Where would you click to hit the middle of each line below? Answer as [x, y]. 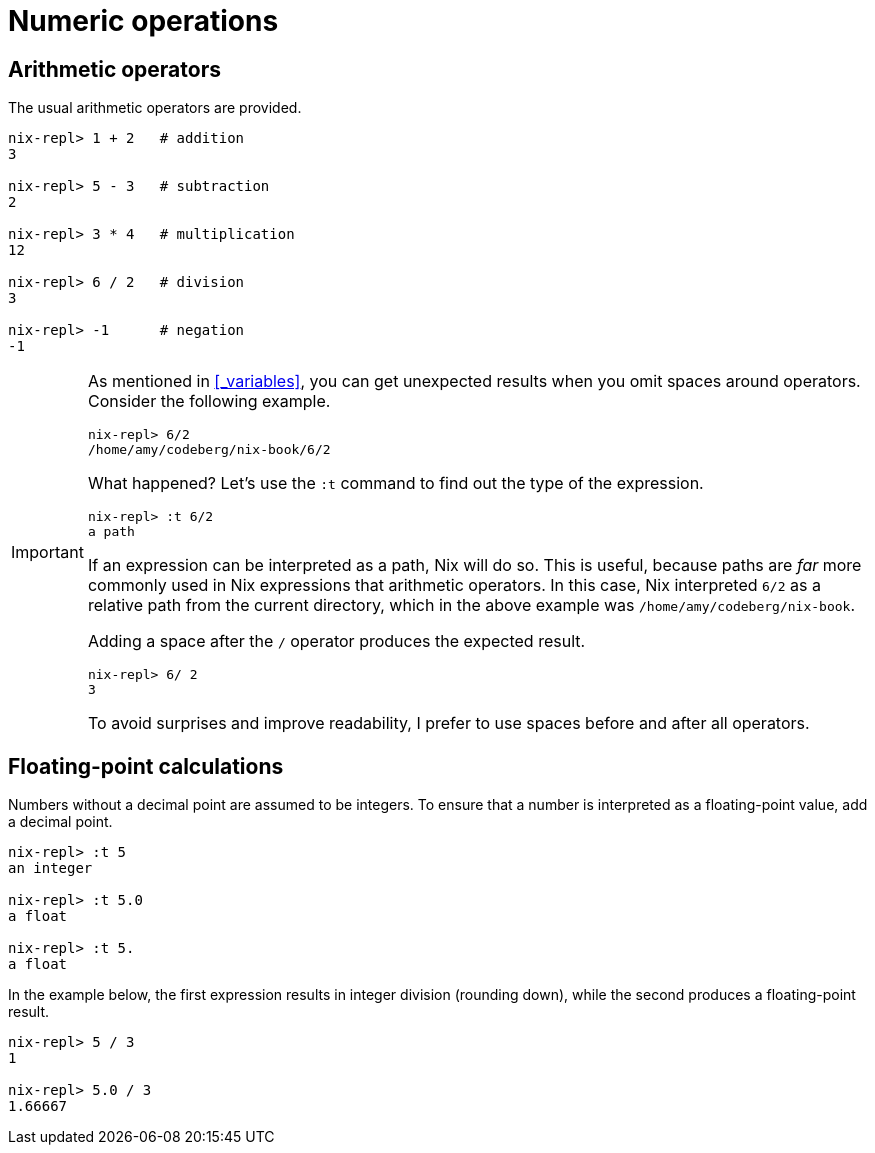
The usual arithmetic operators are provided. [155, 108]
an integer [50, 868]
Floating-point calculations [146, 766]
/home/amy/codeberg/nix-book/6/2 [209, 450]
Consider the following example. [209, 401]
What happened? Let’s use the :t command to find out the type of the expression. [395, 483]
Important [47, 552]
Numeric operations [143, 21]
